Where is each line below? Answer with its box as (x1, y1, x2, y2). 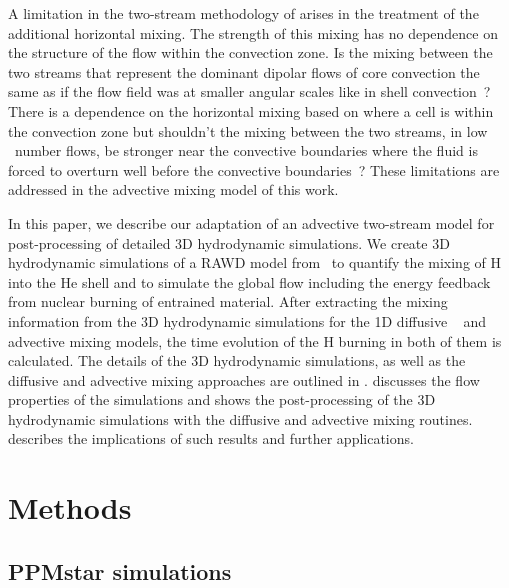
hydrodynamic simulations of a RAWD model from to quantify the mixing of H (8, 252, 502, 273)
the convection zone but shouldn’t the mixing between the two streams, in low (8, 120, 488, 141)
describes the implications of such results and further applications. (8, 428, 414, 449)
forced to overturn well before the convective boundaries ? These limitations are (8, 159, 500, 180)
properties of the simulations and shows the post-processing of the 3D (8, 389, 436, 410)
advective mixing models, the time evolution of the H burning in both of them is (8, 330, 502, 351)
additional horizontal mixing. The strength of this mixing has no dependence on (8, 22, 498, 43)
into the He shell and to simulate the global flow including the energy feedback (8, 271, 491, 292)
